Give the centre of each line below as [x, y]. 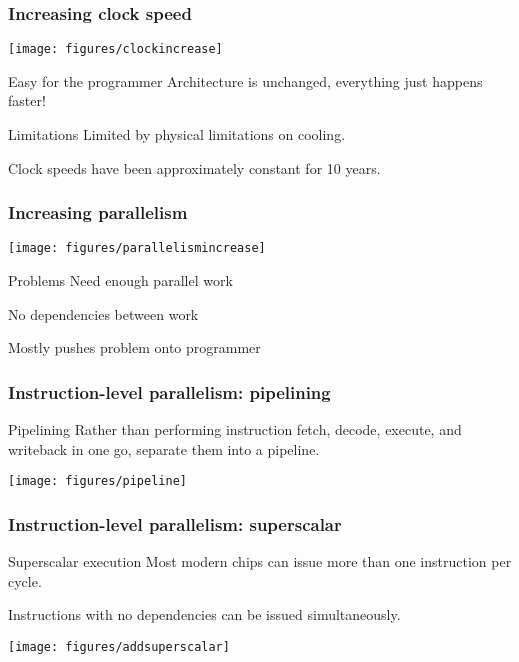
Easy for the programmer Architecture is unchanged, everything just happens [245, 80]
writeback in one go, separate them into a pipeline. [164, 448]
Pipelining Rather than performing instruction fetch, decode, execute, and [235, 429]
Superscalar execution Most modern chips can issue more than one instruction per [260, 561]
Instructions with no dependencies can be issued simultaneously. [204, 614]
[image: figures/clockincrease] [115, 49]
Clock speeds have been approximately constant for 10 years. [194, 167]
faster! [27, 100]
